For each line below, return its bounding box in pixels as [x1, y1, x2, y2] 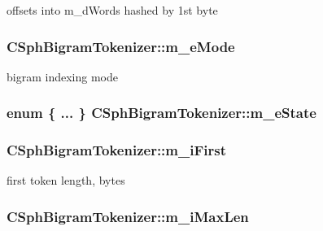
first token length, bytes [7, 172, 125, 189]
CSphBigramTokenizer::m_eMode [7, 36, 235, 56]
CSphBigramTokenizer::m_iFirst [7, 140, 226, 160]
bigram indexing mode [7, 68, 118, 85]
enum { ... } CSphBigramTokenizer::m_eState [7, 102, 316, 123]
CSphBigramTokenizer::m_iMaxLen [7, 206, 249, 226]
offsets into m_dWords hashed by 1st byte [7, 2, 218, 18]
